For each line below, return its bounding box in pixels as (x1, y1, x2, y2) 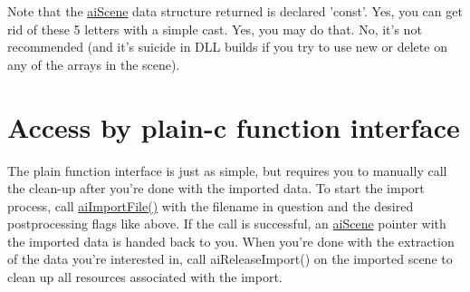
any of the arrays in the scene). (7, 54, 180, 73)
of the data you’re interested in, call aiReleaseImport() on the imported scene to (7, 249, 453, 268)
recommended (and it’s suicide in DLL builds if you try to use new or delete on (7, 37, 447, 56)
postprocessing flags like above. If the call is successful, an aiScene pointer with (7, 214, 446, 233)
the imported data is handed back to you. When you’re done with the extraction (7, 231, 455, 250)
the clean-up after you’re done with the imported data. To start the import (7, 179, 425, 198)
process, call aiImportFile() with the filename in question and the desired (7, 196, 414, 215)
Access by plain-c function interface (7, 108, 460, 145)
